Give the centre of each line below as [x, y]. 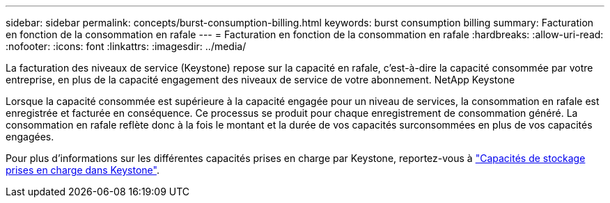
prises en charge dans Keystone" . [83, 170]
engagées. [30, 137]
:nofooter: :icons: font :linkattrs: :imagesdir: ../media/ [126, 46]
